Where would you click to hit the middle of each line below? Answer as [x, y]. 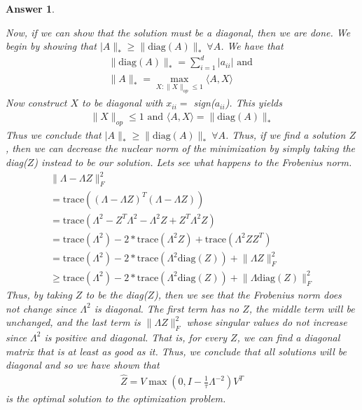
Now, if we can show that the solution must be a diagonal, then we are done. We [178, 32]
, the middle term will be [302, 308]
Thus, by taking [39, 294]
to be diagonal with [123, 103]
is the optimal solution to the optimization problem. [116, 398]
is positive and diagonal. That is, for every [136, 337]
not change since [41, 308]
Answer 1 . [30, 8]
